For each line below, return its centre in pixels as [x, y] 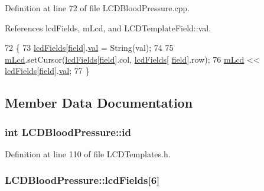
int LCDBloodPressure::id [68, 132]
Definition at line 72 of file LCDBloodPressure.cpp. [97, 8]
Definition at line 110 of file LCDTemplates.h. [88, 153]
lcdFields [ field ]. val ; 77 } [47, 71]
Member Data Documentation [99, 103]
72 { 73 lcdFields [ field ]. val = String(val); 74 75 [89, 48]
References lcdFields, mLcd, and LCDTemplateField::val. [108, 27]
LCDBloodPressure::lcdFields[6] [82, 180]
